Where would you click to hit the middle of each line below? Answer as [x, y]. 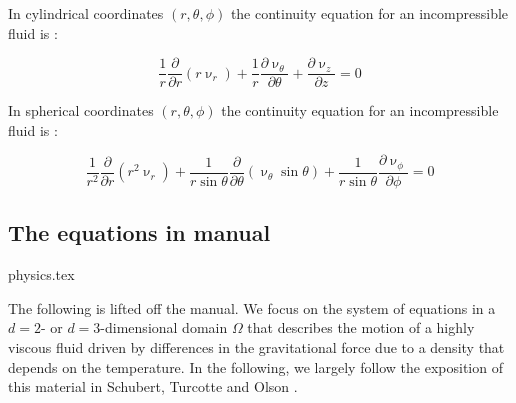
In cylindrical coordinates [86, 13]
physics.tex [41, 274]
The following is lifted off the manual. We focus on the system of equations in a [252, 307]
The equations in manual [139, 232]
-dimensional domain [164, 327]
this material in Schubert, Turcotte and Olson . [153, 386]
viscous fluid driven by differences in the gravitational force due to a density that [256, 346]
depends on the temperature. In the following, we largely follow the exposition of [255, 366]
